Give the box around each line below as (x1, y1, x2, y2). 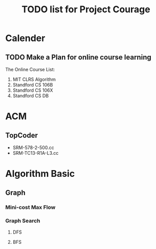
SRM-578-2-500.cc (12, 144, 55, 151)
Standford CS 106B (12, 82, 53, 88)
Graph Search (5, 217, 40, 224)
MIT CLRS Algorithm (12, 76, 56, 82)
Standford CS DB (12, 93, 49, 98)
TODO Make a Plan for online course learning (5, 53, 152, 61)
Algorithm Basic (5, 168, 75, 180)
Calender (5, 32, 46, 44)
